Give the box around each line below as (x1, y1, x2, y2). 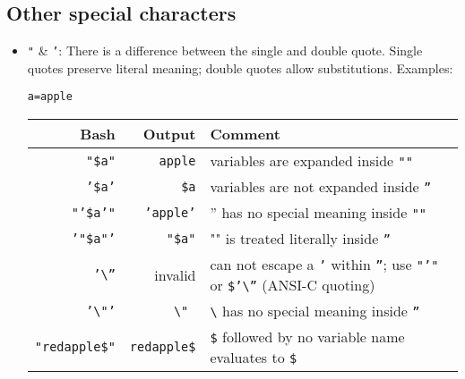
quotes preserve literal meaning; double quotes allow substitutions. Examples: (27, 58, 453, 77)
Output (142, 123, 196, 145)
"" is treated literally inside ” (210, 228, 391, 249)
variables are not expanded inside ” (210, 176, 432, 198)
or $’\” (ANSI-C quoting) (210, 274, 375, 296)
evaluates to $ (210, 347, 297, 368)
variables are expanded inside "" (210, 150, 413, 172)
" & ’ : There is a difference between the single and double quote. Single (27, 41, 423, 60)
